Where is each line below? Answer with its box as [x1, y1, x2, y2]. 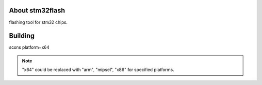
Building [9, 32, 35, 40]
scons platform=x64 [9, 44, 49, 50]
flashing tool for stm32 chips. [9, 19, 68, 25]
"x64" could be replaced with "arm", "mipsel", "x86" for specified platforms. [22, 67, 174, 72]
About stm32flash [9, 6, 65, 14]
